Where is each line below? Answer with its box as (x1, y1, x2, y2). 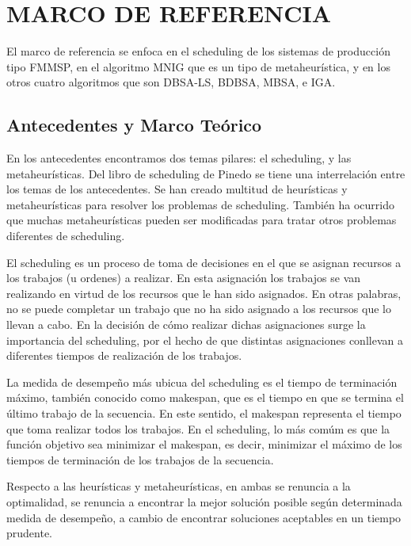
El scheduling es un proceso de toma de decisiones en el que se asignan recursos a (6, 254, 401, 270)
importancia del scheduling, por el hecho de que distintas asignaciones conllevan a (6, 331, 403, 348)
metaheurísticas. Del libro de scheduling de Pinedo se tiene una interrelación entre (6, 165, 405, 181)
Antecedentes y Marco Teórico (6, 113, 262, 137)
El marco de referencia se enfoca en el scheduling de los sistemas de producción (6, 43, 390, 59)
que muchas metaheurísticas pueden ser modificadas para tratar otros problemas (6, 212, 397, 228)
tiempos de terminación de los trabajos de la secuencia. (6, 451, 274, 468)
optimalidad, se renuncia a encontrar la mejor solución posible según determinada (6, 493, 402, 510)
